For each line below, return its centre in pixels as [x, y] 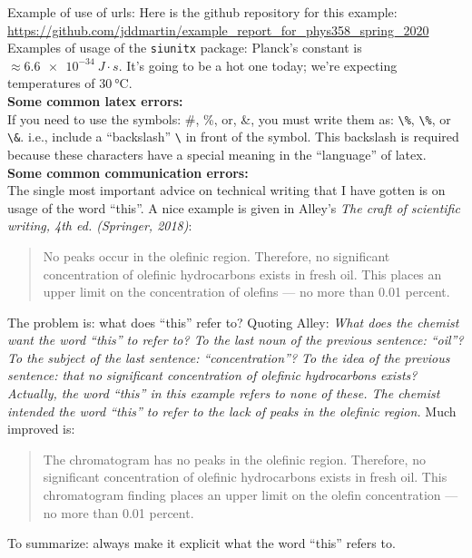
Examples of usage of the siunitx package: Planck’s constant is [185, 48]
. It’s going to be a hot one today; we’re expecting [258, 65]
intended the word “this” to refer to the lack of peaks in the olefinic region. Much [232, 411]
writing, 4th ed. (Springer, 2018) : [100, 225]
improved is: [41, 429]
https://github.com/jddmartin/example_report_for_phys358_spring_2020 [218, 29]
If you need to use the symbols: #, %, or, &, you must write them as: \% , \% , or [229, 118]
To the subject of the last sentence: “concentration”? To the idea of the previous [229, 357]
